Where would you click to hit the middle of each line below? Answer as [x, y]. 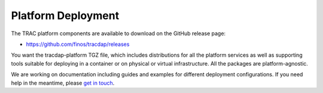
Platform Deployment [65, 15]
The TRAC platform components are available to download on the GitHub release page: [118, 33]
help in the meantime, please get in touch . [63, 83]
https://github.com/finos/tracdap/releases [78, 44]
